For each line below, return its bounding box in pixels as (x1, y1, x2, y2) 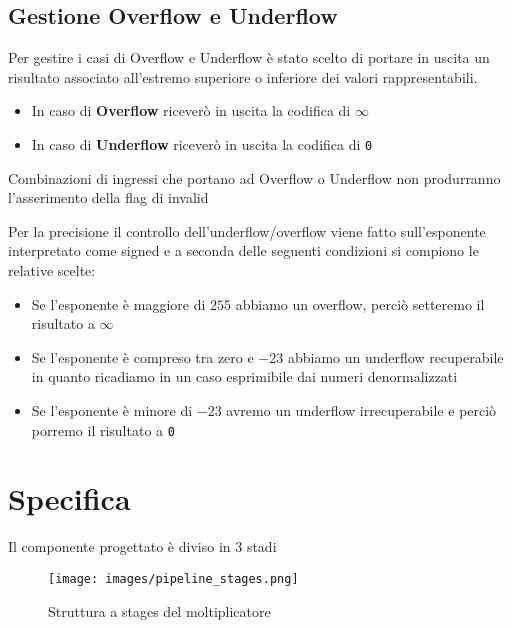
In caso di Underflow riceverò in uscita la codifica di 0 (31, 133, 373, 154)
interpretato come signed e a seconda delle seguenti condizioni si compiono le (8, 240, 479, 261)
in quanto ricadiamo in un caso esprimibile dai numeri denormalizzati (31, 366, 458, 387)
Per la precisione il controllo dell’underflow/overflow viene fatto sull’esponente (8, 220, 486, 241)
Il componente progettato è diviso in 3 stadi (8, 536, 277, 557)
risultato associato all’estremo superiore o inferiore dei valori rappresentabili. (8, 66, 478, 87)
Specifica (8, 478, 131, 519)
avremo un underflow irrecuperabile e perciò (226, 399, 497, 420)
